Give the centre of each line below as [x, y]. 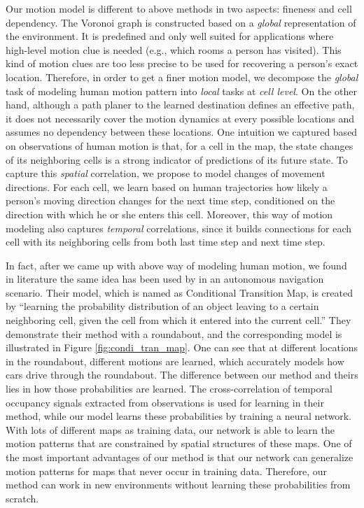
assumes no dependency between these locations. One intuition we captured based [182, 132]
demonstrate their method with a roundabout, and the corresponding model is [174, 333]
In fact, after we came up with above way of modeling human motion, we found [176, 265]
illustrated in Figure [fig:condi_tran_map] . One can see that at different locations [182, 347]
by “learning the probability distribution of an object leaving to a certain [162, 306]
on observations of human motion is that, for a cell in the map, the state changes [180, 145]
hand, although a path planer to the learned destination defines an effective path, [180, 105]
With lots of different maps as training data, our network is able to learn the [170, 429]
